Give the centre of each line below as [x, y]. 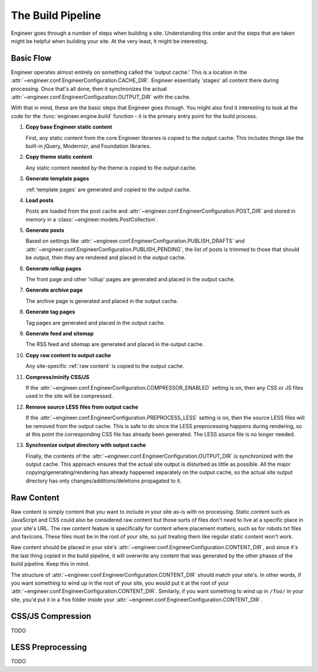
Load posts [40, 200]
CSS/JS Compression [51, 616]
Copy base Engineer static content [69, 127]
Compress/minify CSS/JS [57, 377]
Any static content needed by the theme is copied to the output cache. [111, 168]
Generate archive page [54, 290]
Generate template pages [57, 179]
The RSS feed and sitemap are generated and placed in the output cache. [115, 344]
